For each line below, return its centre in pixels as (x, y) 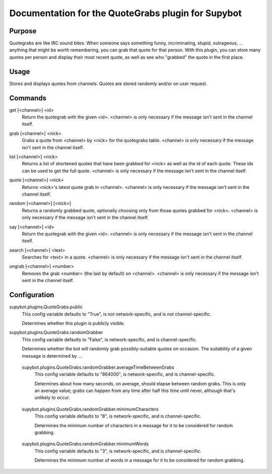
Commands (28, 98)
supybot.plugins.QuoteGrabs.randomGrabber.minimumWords (85, 444)
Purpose (23, 31)
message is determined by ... (52, 356)
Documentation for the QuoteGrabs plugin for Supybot (125, 13)
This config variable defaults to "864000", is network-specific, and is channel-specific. (125, 374)
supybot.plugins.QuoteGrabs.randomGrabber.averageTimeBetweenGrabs (98, 367)
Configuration (32, 295)
